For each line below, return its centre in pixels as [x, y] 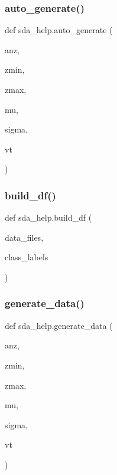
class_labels [27, 257]
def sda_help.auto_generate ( [59, 30]
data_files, [24, 237]
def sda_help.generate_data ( [59, 325]
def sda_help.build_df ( [48, 217]
